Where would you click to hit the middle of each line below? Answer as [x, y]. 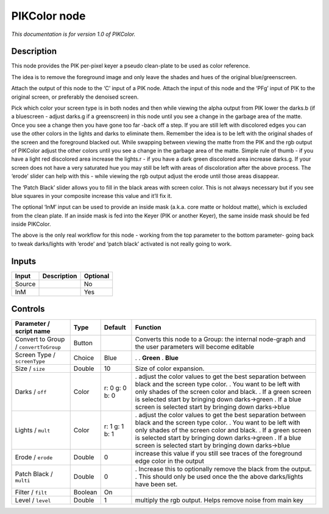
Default [115, 328]
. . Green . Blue [157, 357]
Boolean [85, 492]
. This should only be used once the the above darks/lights [219, 477]
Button [83, 343]
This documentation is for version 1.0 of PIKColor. [73, 34]
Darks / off [31, 392]
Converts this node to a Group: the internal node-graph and [220, 339]
